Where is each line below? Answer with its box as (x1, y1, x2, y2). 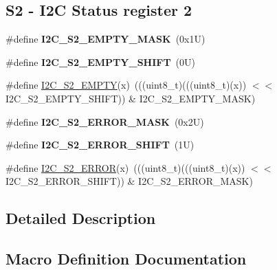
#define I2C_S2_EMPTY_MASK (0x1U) (5, 32, 206, 46)
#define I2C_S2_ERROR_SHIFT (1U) (5, 137, 195, 152)
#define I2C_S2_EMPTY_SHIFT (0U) (5, 54, 196, 69)
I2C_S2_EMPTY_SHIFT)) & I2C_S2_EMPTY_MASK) (5, 91, 256, 105)
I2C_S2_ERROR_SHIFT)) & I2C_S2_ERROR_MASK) (5, 174, 253, 188)
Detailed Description (5, 207, 156, 229)
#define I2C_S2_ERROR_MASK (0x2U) (5, 114, 204, 128)
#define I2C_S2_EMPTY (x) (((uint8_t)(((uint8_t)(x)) (5, 78, 247, 92)
